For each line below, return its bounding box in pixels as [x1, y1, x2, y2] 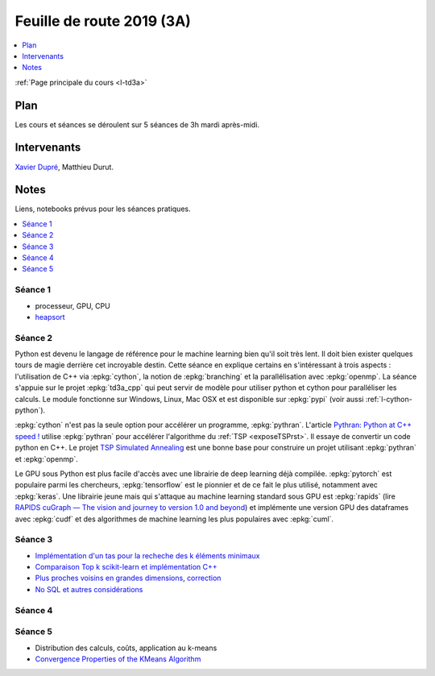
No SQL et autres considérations [35, 584, 143, 594]
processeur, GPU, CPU [35, 301, 110, 310]
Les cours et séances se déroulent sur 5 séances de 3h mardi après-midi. [14, 119, 260, 129]
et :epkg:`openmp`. [14, 454, 78, 463]
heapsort [35, 312, 65, 321]
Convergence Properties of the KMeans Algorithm [35, 653, 201, 664]
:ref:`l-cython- [365, 394, 412, 404]
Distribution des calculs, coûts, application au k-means [35, 643, 217, 653]
